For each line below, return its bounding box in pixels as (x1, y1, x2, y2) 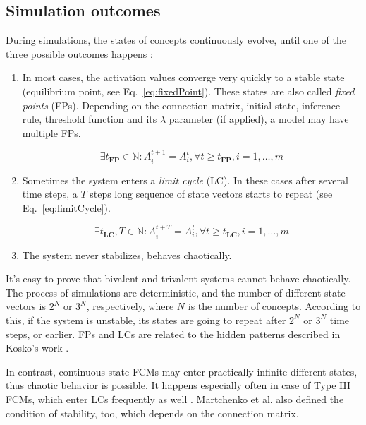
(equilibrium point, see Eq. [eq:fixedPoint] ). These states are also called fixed (22, 83, 355, 98)
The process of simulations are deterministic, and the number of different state (6, 285, 346, 299)
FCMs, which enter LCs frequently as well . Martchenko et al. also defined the (6, 391, 344, 406)
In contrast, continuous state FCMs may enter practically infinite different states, (6, 364, 358, 378)
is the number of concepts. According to (188, 299, 361, 313)
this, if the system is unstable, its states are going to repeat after (6, 312, 286, 327)
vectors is (6, 299, 46, 313)
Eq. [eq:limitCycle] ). (22, 200, 111, 215)
